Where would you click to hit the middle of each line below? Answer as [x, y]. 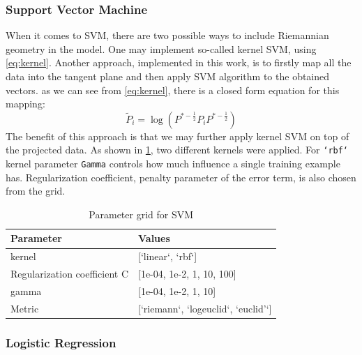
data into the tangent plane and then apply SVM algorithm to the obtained [168, 76]
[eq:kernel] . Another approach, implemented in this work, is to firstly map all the [179, 62]
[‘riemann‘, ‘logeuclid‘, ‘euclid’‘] [205, 308]
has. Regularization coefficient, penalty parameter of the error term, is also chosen [181, 177]
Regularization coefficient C [69, 274]
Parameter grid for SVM [141, 214]
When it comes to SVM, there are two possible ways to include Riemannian [167, 35]
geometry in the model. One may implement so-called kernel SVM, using [161, 48]
